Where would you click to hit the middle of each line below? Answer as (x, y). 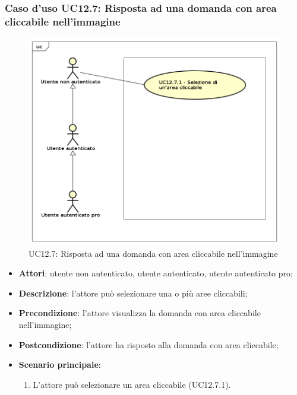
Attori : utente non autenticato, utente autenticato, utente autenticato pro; (156, 273)
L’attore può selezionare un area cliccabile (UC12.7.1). (132, 384)
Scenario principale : (60, 364)
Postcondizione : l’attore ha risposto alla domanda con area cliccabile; (148, 344)
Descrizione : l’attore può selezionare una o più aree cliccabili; (133, 293)
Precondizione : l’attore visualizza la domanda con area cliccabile (140, 313)
